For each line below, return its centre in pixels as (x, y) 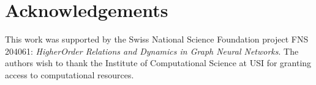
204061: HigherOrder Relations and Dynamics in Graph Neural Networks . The (152, 51)
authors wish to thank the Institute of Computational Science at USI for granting (158, 63)
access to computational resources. (70, 74)
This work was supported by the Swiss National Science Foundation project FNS (157, 39)
